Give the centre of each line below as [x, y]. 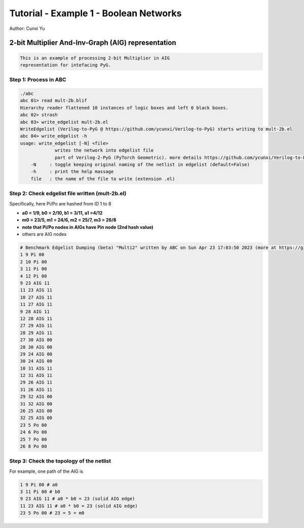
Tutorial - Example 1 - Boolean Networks [96, 13]
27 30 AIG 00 [36, 340]
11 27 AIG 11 [36, 305]
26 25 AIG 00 [36, 411]
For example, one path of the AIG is [46, 471]
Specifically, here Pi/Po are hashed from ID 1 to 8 [60, 203]
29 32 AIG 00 [36, 397]
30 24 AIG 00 [36, 361]
